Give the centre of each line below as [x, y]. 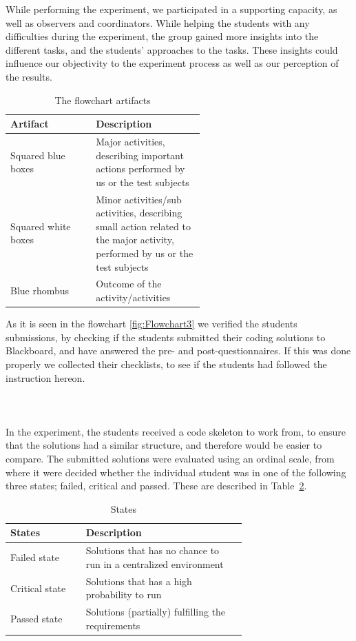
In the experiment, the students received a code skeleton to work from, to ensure [176, 431]
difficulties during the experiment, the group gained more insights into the [162, 36]
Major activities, [130, 141]
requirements [113, 625]
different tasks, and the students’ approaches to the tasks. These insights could [172, 49]
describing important [140, 155]
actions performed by [140, 169]
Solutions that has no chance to [153, 550]
